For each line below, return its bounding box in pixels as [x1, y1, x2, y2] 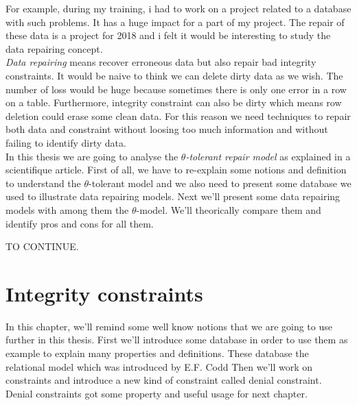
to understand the [5, 175, 81, 190]
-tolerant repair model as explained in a [185, 149, 351, 163]
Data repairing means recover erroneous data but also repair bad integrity [5, 55, 316, 69]
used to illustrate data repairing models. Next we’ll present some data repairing [5, 189, 341, 204]
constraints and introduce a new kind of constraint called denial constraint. [5, 373, 322, 387]
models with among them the [5, 202, 129, 217]
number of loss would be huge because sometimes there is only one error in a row [5, 82, 347, 96]
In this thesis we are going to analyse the [5, 149, 178, 163]
